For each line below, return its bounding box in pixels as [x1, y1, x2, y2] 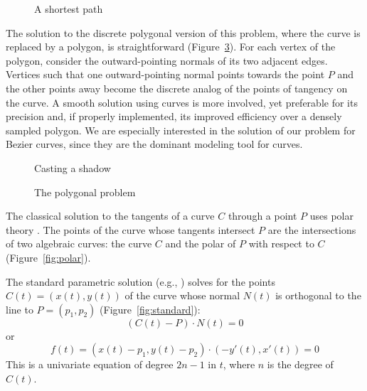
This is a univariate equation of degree [6, 357, 174, 372]
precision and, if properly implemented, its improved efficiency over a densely [6, 109, 342, 124]
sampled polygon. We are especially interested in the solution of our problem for [6, 122, 356, 137]
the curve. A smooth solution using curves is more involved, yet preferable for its [6, 95, 358, 109]
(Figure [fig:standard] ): [100, 301, 201, 316]
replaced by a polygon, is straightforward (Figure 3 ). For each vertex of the [6, 39, 336, 54]
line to [6, 301, 33, 316]
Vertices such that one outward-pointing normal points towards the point [6, 67, 325, 82]
